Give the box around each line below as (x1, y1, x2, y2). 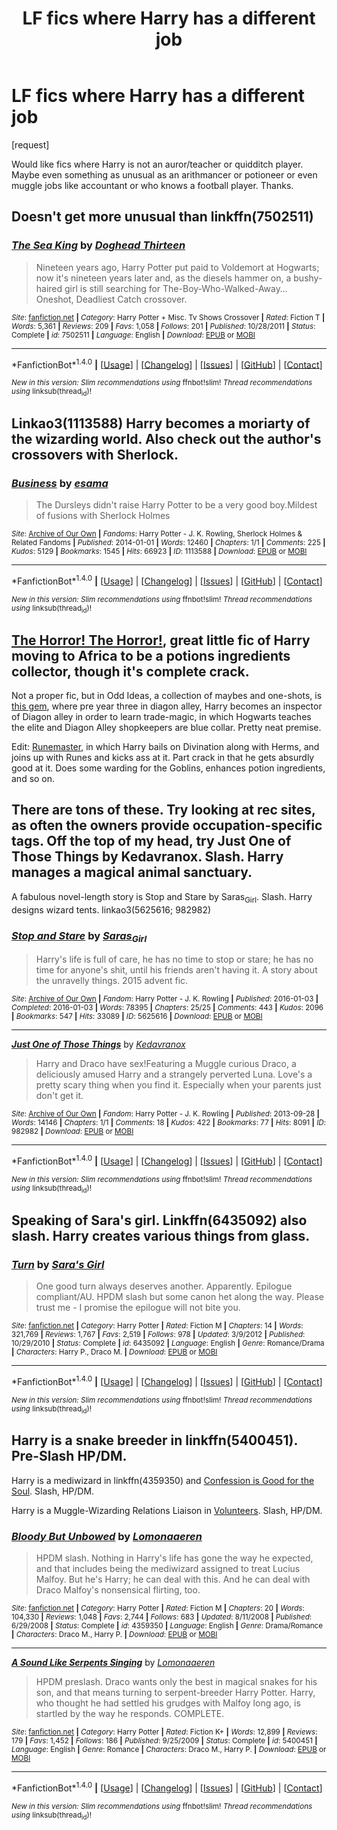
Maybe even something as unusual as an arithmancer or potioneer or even (11, 168, 318, 181)
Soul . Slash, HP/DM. (11, 1485, 95, 1497)
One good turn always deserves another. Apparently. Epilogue (35, 1280, 293, 1292)
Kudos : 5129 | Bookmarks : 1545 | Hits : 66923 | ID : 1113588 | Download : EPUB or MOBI (11, 547, 308, 557)
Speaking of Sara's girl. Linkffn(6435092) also (11, 1212, 308, 1229)
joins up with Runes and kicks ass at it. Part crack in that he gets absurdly (11, 752, 315, 764)
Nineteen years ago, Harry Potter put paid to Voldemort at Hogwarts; (35, 261, 320, 273)
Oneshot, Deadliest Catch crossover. (35, 293, 188, 305)
